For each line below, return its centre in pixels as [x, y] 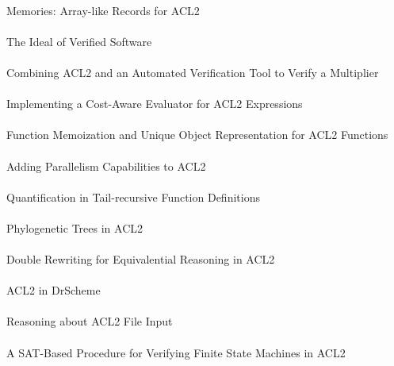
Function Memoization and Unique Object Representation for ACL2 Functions [197, 135]
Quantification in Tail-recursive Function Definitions [133, 196]
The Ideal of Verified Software [79, 41]
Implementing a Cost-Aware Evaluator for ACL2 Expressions [155, 104]
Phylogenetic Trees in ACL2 [75, 227]
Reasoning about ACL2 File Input [90, 321]
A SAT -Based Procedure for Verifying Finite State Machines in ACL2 [176, 352]
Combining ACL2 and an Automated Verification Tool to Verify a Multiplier [193, 72]
